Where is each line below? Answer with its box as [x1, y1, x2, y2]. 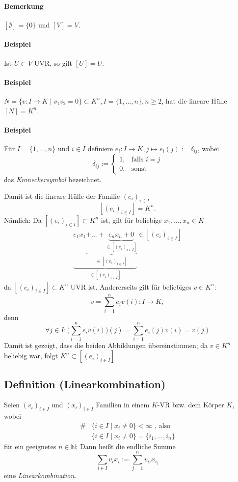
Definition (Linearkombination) [4, 376, 166, 392]
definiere [87, 143, 113, 153]
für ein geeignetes [4, 441, 56, 451]
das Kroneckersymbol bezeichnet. [4, 174, 102, 185]
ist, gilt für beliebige [101, 214, 162, 225]
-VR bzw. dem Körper [157, 400, 224, 410]
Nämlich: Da [4, 214, 42, 225]
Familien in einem [96, 400, 150, 410]
